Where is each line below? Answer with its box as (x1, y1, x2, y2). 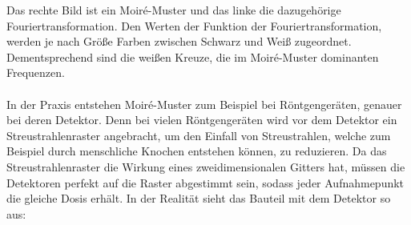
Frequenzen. (6, 64, 65, 81)
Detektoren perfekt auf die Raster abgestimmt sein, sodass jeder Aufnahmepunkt (6, 174, 405, 191)
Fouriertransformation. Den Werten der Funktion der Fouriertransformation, (6, 17, 382, 34)
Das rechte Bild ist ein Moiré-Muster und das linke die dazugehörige (6, 2, 341, 18)
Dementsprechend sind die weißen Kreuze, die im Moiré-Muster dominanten (6, 48, 379, 65)
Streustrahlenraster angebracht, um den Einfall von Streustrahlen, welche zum (6, 127, 391, 143)
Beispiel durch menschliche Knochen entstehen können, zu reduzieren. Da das (6, 143, 387, 159)
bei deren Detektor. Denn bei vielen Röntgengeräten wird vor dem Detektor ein (6, 111, 397, 128)
